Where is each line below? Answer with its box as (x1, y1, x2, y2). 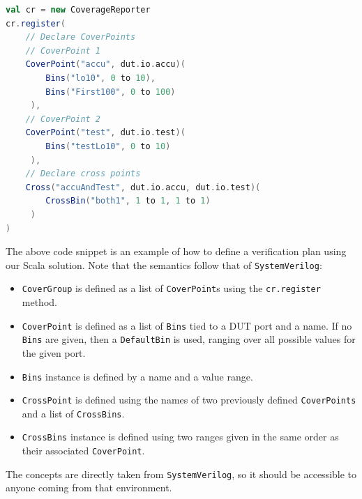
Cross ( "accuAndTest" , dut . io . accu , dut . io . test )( (25, 182, 261, 192)
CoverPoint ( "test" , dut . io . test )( (25, 128, 186, 138)
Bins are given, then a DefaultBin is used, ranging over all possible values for (22, 332, 356, 346)
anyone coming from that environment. (6, 480, 172, 495)
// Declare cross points (25, 169, 141, 179)
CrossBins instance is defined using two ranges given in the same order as (22, 429, 339, 444)
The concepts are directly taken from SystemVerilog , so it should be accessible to (6, 466, 357, 481)
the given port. (22, 345, 86, 360)
